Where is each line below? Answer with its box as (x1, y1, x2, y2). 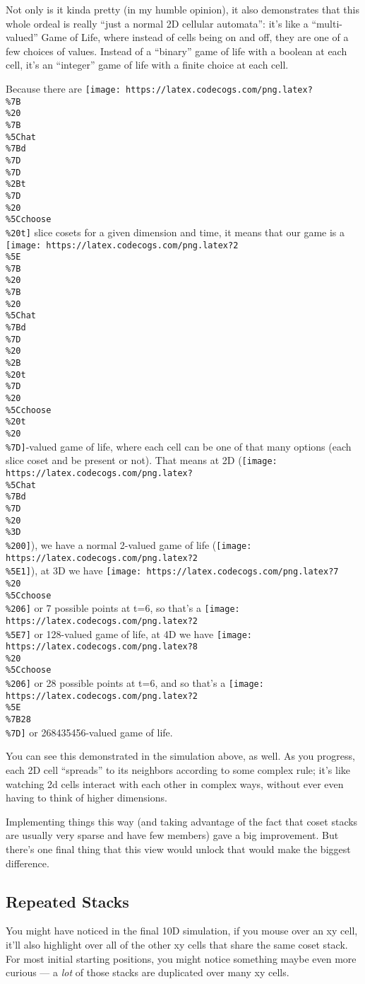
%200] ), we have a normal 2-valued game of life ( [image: (6, 537, 252, 552)
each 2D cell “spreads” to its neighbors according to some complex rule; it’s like (6, 763, 351, 777)
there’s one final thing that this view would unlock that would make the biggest (6, 841, 351, 856)
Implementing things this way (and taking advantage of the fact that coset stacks (6, 814, 358, 828)
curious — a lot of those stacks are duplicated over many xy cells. (6, 965, 289, 980)
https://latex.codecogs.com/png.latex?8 (6, 642, 198, 652)
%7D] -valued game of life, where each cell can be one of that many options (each (6, 439, 352, 453)
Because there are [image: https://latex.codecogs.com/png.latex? (6, 81, 313, 95)
